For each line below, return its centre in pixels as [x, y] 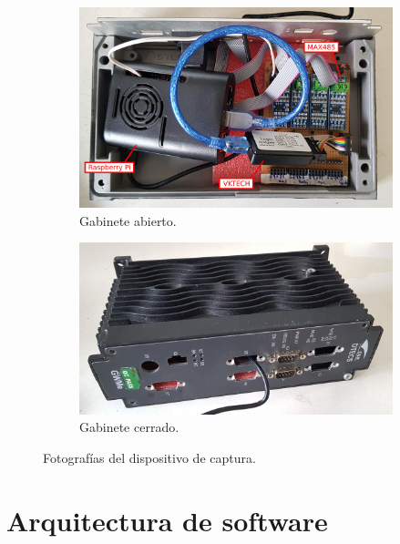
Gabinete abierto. [128, 220]
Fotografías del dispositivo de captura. [149, 458]
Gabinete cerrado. [129, 427]
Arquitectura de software [167, 520]
